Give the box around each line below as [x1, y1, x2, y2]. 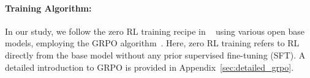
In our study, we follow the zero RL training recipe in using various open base [5, 24, 304, 37]
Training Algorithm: [5, 1, 92, 14]
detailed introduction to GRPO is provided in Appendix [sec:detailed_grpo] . [5, 60, 294, 73]
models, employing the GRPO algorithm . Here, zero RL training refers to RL [5, 37, 300, 49]
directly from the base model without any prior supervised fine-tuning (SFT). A [5, 48, 306, 61]
